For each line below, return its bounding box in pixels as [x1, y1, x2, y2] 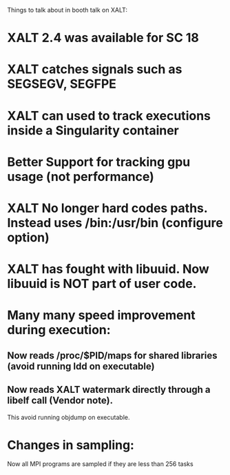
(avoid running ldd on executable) [7, 360, 155, 372]
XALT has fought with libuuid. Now [7, 262, 210, 277]
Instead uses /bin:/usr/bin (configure [7, 215, 224, 231]
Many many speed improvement [7, 307, 196, 323]
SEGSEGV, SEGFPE [7, 76, 117, 92]
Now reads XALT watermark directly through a [7, 384, 211, 396]
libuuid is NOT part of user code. [7, 276, 197, 292]
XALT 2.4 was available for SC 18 [7, 30, 200, 46]
